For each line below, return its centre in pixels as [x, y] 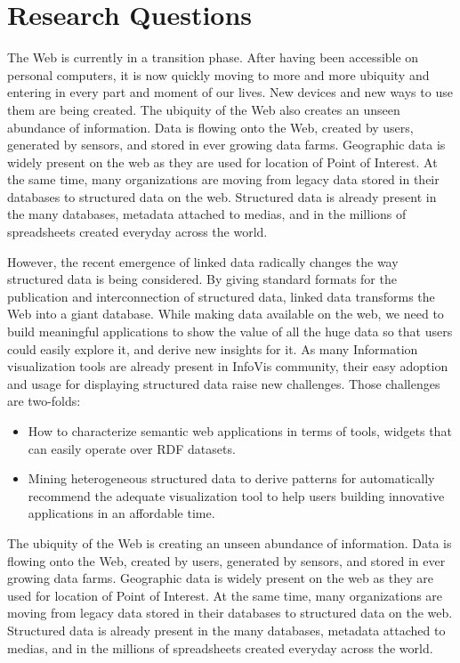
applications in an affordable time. [121, 513]
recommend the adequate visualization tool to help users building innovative [236, 495]
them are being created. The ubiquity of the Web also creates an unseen [204, 109]
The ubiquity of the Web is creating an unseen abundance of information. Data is [230, 542]
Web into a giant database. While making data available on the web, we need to [226, 314]
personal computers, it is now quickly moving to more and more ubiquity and [218, 74]
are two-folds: [44, 401]
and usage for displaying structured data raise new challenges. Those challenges [224, 383]
